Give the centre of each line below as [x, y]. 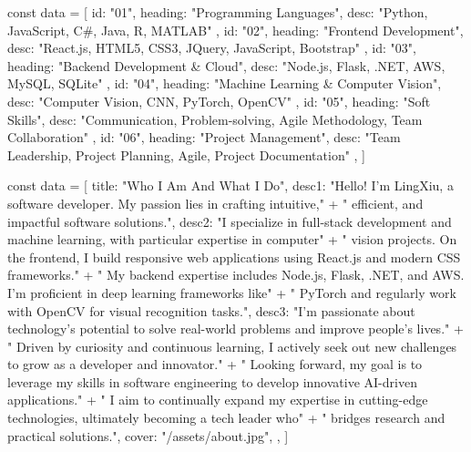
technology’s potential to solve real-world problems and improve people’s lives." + [235, 329]
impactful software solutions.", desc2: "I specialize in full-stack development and [230, 221]
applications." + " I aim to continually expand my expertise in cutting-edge [218, 400]
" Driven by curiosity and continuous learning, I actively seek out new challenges [232, 346]
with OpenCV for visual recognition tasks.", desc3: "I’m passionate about [211, 310]
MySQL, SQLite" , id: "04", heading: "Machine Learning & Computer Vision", [225, 83]
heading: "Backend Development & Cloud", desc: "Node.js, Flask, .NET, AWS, [226, 65]
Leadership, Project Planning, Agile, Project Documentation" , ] [187, 154]
